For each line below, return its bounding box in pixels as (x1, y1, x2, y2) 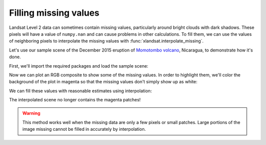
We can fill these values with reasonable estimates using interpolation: (9, 88, 152, 94)
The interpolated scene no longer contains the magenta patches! (9, 97, 141, 103)
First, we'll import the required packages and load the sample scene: (9, 63, 149, 69)
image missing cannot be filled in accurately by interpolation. (22, 126, 146, 132)
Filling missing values (9, 7, 100, 18)
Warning (22, 110, 40, 116)
